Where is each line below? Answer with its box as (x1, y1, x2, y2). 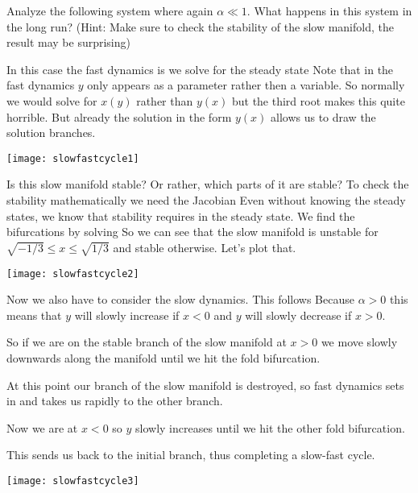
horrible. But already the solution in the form (6, 108, 232, 125)
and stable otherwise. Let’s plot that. (113, 238, 296, 255)
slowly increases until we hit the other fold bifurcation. (135, 419, 405, 436)
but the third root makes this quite (231, 92, 405, 109)
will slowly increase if (74, 306, 180, 323)
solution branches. (6, 124, 96, 141)
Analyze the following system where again (6, 2, 213, 19)
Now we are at (6, 419, 78, 436)
